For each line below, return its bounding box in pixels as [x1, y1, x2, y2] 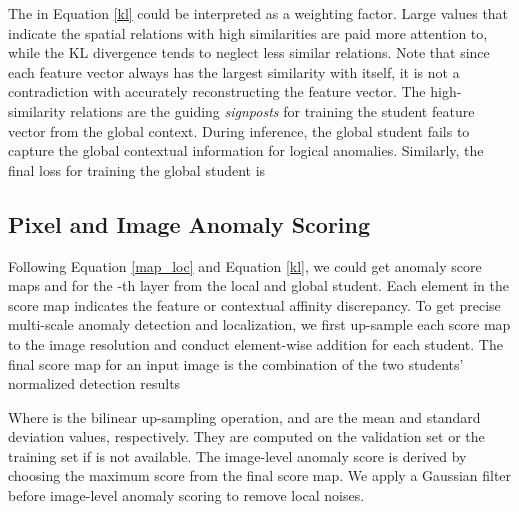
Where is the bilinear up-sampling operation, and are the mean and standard [8, 406, 481, 427]
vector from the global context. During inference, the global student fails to [8, 120, 470, 141]
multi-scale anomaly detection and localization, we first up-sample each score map [8, 314, 511, 335]
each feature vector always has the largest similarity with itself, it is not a [8, 61, 460, 82]
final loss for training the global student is [8, 159, 266, 180]
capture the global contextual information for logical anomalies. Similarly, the [8, 140, 484, 161]
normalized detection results [8, 373, 181, 394]
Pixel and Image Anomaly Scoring [8, 208, 371, 239]
